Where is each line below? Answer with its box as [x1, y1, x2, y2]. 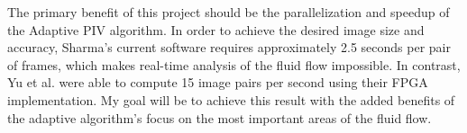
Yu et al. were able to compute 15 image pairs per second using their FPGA [7, 73, 428, 92]
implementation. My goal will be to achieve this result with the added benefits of [7, 90, 455, 109]
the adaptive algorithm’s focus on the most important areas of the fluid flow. [7, 108, 432, 127]
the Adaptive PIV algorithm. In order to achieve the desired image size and [7, 20, 425, 39]
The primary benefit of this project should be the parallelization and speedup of [7, 3, 450, 21]
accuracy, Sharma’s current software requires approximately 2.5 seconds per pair [7, 38, 451, 57]
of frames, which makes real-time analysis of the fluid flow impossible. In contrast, [7, 55, 461, 74]
